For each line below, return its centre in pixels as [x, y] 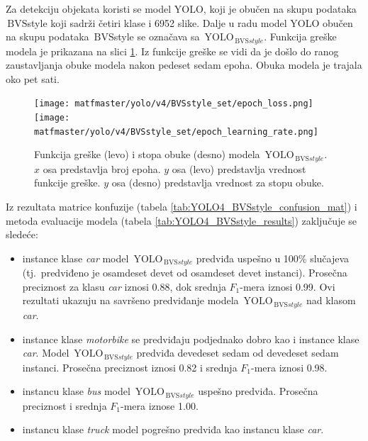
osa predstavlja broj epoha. [102, 168]
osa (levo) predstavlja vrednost [239, 168]
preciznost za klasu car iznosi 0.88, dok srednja [124, 286]
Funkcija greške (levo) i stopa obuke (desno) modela [147, 154]
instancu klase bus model [76, 391]
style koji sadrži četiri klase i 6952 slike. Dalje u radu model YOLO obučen [190, 22]
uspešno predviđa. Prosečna [258, 391]
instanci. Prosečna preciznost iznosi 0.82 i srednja [130, 367]
